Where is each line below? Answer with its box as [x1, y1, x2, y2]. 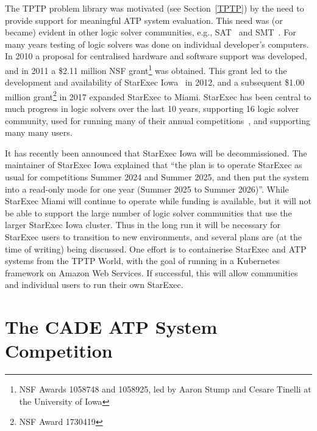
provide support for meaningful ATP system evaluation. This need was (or [5, 13, 283, 26]
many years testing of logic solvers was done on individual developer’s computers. [5, 37, 309, 50]
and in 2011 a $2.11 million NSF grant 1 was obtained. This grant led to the [5, 62, 287, 76]
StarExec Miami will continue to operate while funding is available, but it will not [5, 194, 312, 207]
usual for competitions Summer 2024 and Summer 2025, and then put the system [5, 171, 309, 183]
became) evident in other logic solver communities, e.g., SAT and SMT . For [5, 26, 296, 39]
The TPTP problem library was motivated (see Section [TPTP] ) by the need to [5, 2, 304, 14]
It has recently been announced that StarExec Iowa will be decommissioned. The [5, 146, 307, 159]
